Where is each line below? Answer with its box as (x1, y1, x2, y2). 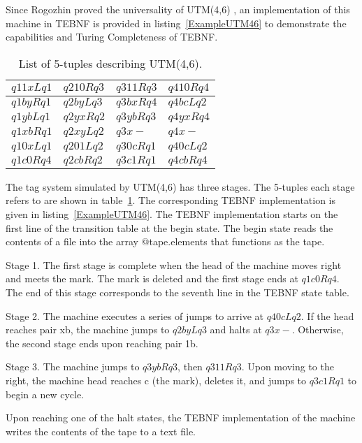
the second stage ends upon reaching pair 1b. (6, 335, 198, 350)
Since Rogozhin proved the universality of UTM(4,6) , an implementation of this (6, 2, 350, 16)
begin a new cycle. (6, 386, 84, 401)
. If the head (301, 308, 354, 323)
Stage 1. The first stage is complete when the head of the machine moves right (6, 257, 342, 272)
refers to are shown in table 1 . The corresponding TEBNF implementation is (6, 193, 336, 208)
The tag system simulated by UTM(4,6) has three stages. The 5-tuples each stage (6, 179, 355, 194)
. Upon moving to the (241, 359, 334, 374)
